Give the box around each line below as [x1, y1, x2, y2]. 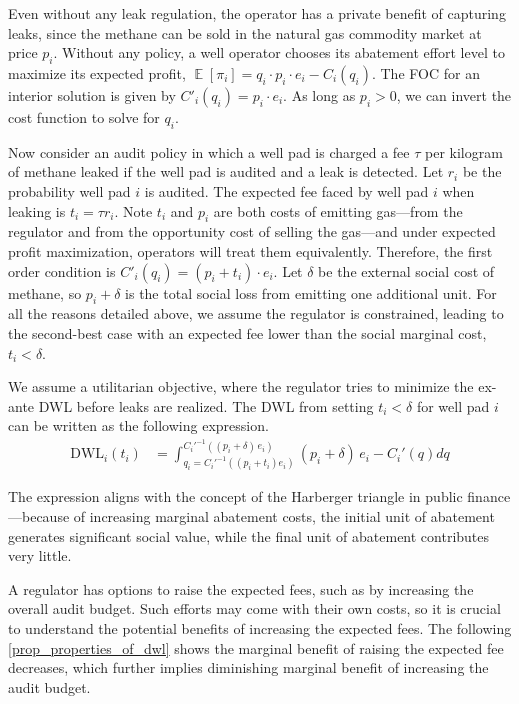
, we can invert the [396, 84, 512, 105]
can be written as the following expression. [8, 415, 269, 436]
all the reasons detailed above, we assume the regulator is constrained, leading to [8, 303, 504, 324]
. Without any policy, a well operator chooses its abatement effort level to [53, 42, 505, 63]
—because [8, 506, 70, 527]
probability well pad [8, 180, 131, 201]
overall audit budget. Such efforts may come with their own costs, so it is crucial [8, 598, 501, 619]
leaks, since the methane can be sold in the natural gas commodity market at [8, 22, 482, 43]
